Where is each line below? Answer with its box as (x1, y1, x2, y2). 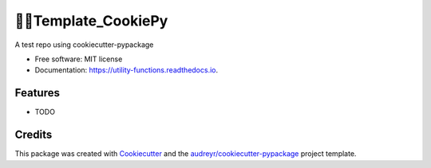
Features (14, 86, 60, 100)
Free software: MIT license (34, 54, 123, 64)
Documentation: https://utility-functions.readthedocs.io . (34, 65, 219, 75)
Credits (14, 128, 53, 142)
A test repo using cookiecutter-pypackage (14, 40, 154, 49)
